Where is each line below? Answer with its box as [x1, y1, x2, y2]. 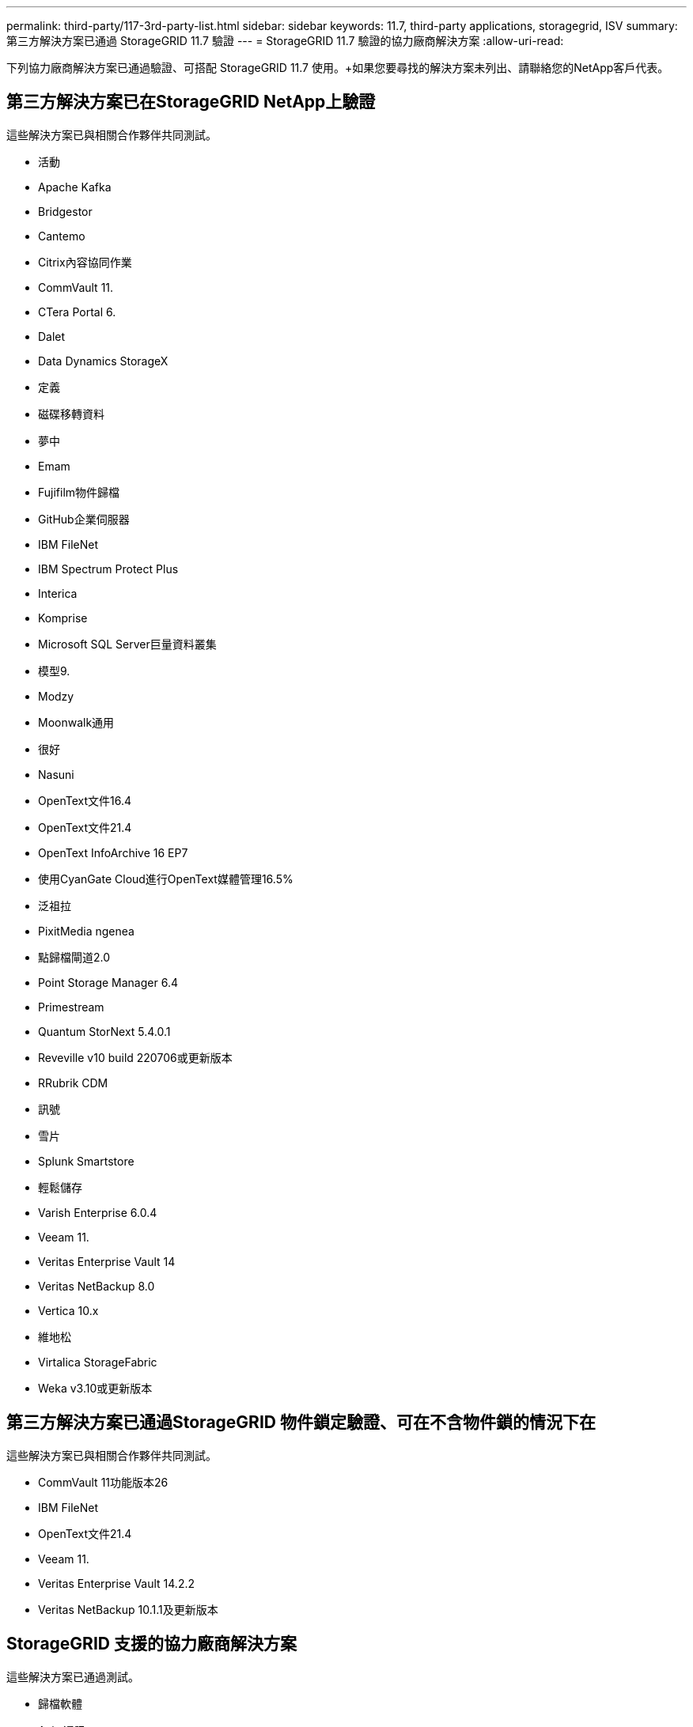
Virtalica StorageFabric [38, 1355, 157, 1369]
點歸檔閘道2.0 [38, 950, 111, 964]
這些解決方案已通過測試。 [6, 1669, 139, 1684]
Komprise [38, 610, 88, 625]
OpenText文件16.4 [38, 793, 132, 807]
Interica [38, 586, 78, 600]
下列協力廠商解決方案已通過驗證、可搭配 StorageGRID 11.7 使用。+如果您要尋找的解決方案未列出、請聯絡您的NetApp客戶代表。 [6, 61, 669, 74]
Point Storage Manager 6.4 [38, 975, 178, 989]
